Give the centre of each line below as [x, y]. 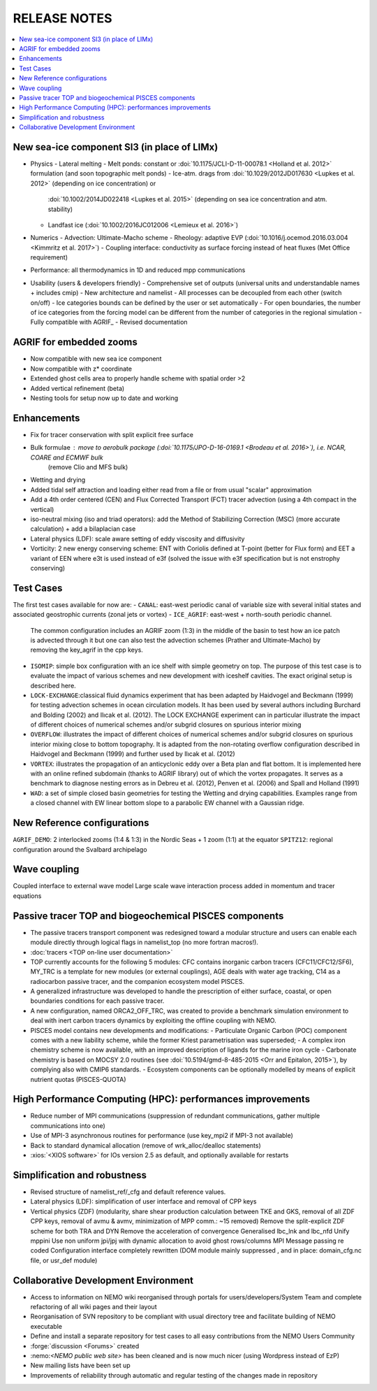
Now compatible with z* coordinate [81, 369]
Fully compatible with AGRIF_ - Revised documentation [109, 322]
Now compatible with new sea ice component [96, 359]
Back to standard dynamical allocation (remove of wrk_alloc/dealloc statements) [146, 1145]
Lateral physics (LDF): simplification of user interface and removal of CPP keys [143, 1201]
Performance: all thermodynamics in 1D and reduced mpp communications [138, 270]
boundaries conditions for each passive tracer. [97, 1001]
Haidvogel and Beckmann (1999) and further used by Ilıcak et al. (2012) [133, 754]
